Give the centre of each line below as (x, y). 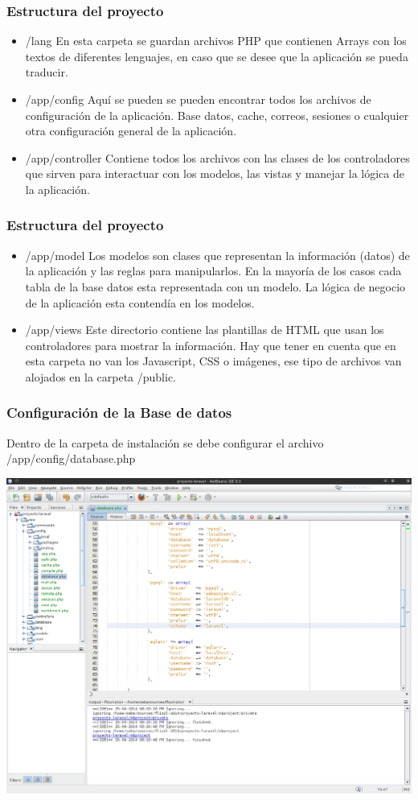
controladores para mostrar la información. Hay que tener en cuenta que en (211, 345)
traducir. (47, 72)
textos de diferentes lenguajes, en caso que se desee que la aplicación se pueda (217, 56)
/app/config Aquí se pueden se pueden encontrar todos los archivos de (198, 99)
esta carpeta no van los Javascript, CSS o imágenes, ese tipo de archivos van (213, 361)
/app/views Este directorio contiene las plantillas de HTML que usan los (205, 330)
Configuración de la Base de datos (119, 412)
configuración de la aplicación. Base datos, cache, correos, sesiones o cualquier (217, 115)
